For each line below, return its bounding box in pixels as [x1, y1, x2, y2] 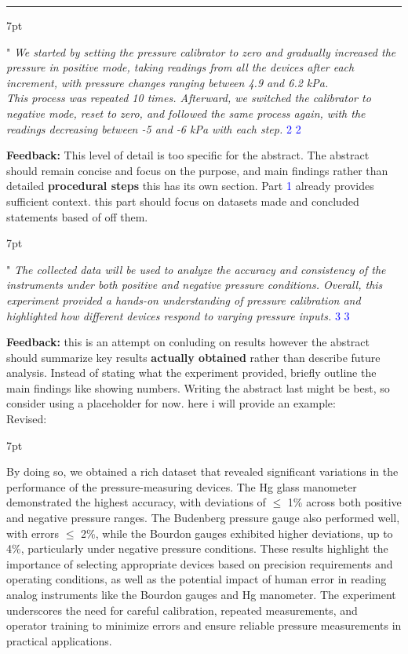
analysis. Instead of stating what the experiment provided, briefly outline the [6, 364, 377, 381]
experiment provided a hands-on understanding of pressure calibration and [6, 291, 361, 308]
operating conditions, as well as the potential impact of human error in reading [6, 571, 387, 587]
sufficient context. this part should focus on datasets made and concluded [6, 192, 359, 209]
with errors [6, 524, 60, 541]
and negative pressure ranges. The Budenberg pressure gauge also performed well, [6, 510, 400, 526]
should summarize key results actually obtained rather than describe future [6, 349, 381, 365]
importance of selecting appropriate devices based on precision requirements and [6, 555, 393, 572]
